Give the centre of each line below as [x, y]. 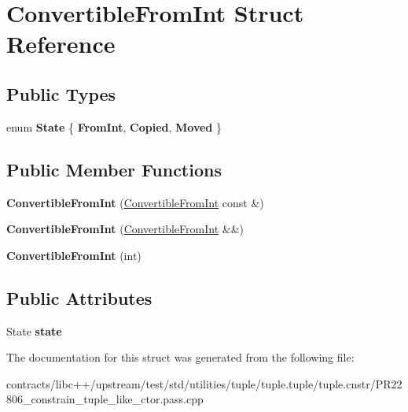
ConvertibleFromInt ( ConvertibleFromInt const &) [135, 202]
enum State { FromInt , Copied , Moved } [114, 126]
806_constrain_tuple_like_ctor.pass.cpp [105, 399]
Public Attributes [79, 297]
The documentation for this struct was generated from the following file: [180, 357]
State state [34, 330]
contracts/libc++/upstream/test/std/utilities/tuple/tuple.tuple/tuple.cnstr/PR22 [204, 383]
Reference [61, 44]
